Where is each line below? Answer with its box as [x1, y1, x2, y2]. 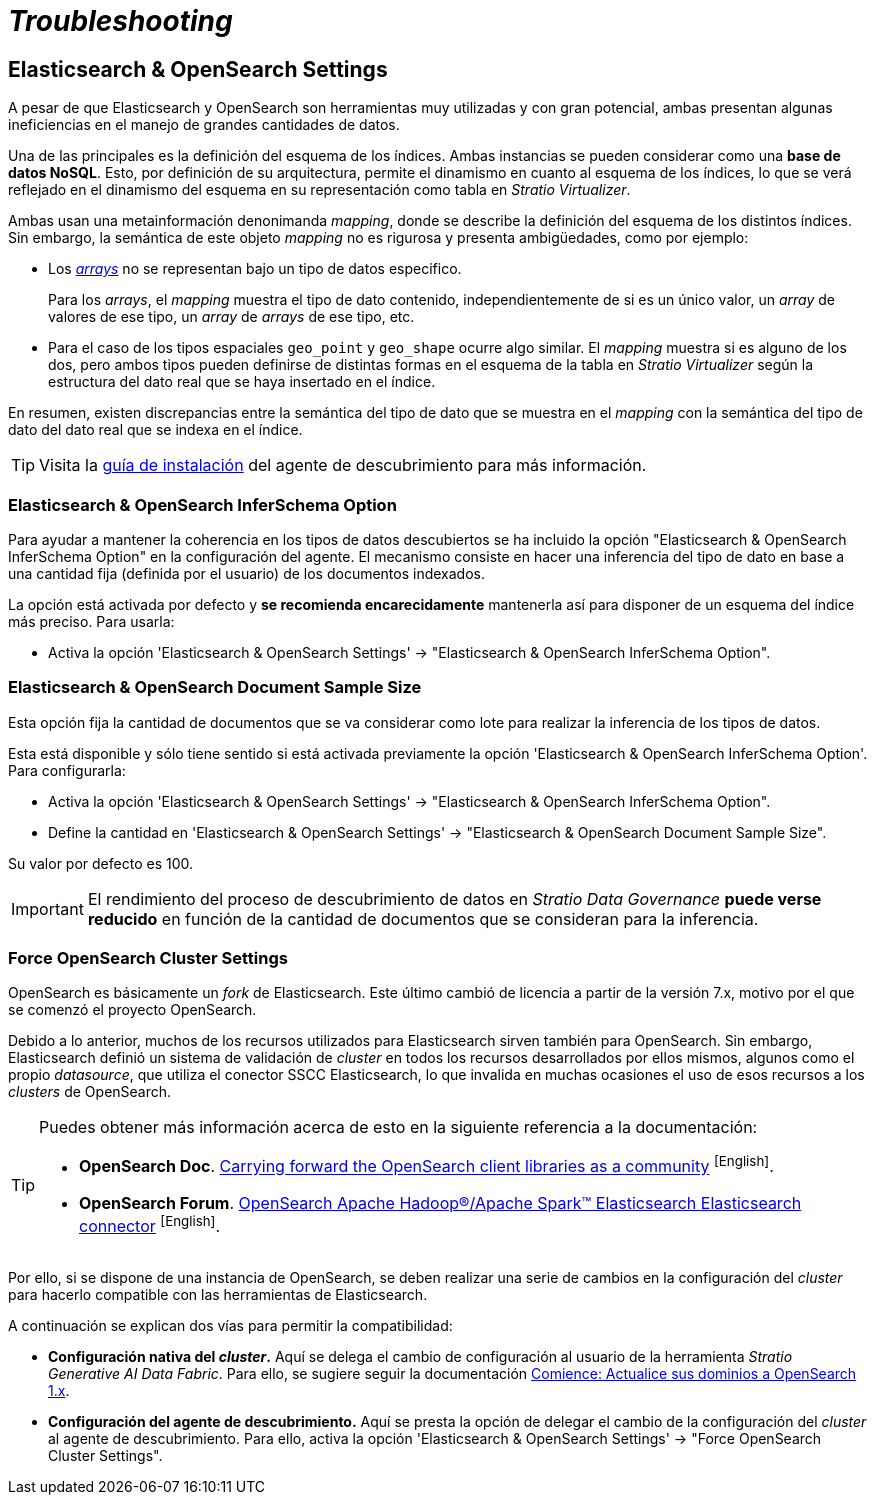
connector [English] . [79, 1212, 221, 1237]
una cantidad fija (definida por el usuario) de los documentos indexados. [8, 564, 485, 582]
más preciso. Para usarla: [8, 612, 175, 630]
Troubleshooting [8, 4, 233, 38]
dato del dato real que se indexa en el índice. [8, 421, 303, 439]
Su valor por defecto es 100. [8, 854, 193, 872]
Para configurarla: [8, 761, 126, 779]
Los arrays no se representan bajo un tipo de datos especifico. [48, 260, 462, 278]
